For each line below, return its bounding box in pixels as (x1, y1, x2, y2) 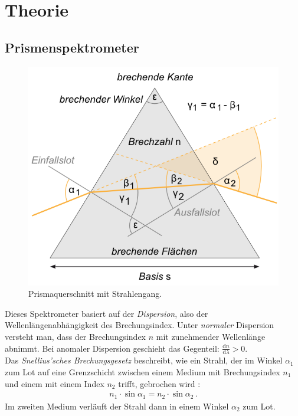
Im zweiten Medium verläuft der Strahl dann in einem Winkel (5, 399, 229, 412)
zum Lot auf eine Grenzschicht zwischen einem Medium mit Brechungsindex (5, 365, 280, 378)
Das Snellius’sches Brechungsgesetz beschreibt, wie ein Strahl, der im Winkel (5, 354, 283, 366)
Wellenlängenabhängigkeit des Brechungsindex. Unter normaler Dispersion (5, 319, 274, 331)
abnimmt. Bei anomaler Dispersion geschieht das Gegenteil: (5, 342, 220, 354)
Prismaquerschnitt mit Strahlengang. (28, 287, 162, 300)
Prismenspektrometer (5, 38, 139, 56)
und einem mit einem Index (5, 377, 104, 389)
